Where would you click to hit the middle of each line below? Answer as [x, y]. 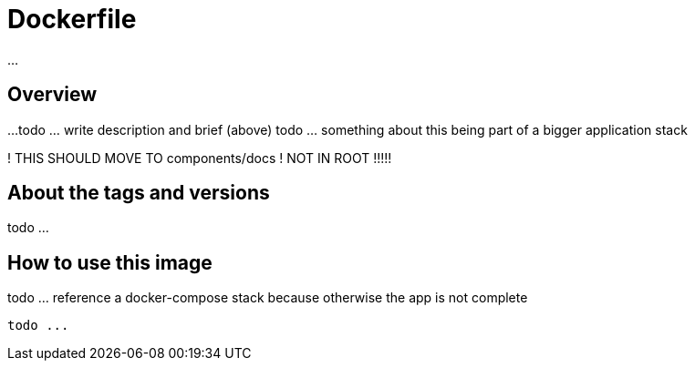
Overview [52, 95]
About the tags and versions [139, 193]
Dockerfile [72, 19]
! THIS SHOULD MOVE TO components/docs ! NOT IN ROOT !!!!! [200, 158]
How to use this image [110, 262]
